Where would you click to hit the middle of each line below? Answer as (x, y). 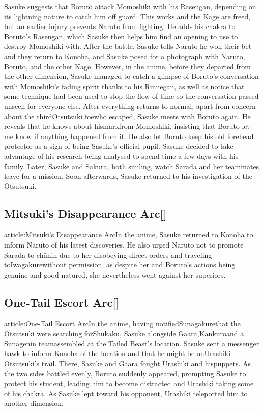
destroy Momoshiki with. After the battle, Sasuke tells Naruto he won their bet (128, 46)
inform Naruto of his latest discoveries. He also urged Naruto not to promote (124, 245)
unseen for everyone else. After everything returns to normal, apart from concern (130, 106)
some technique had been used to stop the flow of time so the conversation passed (131, 96)
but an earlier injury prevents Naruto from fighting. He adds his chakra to (120, 26)
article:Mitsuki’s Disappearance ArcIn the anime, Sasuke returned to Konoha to (129, 235)
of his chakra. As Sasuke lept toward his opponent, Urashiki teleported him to (126, 393)
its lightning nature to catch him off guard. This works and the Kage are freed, (127, 16)
